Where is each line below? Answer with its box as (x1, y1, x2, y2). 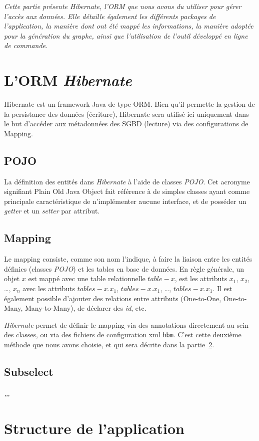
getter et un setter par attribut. (4, 205, 100, 216)
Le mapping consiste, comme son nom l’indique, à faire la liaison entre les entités (4, 254, 252, 264)
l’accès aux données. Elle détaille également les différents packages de (4, 11, 216, 21)
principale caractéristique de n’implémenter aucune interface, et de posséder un (4, 195, 246, 206)
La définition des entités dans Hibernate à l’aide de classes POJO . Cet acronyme (4, 176, 250, 186)
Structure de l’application (4, 417, 184, 438)
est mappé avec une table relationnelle (28, 273, 145, 284)
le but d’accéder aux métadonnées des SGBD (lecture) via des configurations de (4, 118, 248, 129)
